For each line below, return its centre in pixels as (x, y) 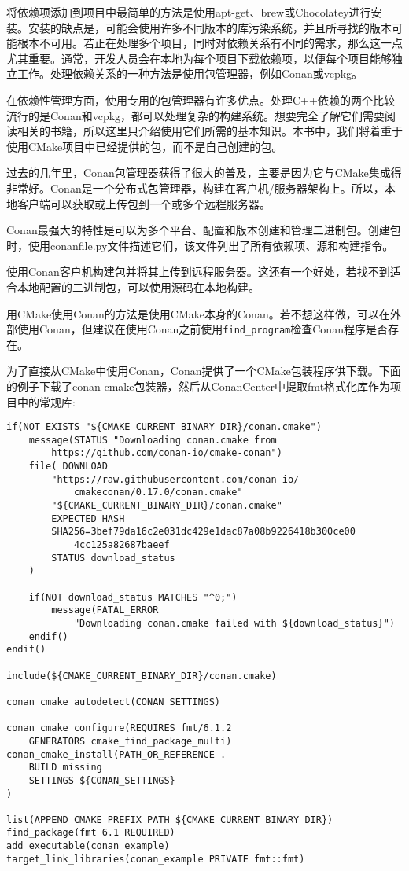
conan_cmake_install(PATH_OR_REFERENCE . (116, 754)
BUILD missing (65, 768)
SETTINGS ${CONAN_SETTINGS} (102, 780)
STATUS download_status (113, 558)
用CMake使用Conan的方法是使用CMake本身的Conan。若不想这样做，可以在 (198, 313)
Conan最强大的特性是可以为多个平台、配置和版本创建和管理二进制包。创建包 (204, 230)
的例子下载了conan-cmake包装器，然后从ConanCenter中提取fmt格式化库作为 (199, 386)
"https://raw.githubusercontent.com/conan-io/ (175, 479)
